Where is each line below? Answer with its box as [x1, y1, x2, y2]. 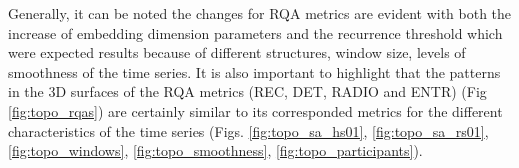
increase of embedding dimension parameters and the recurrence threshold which [8, 22, 503, 43]
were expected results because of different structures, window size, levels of [8, 42, 466, 63]
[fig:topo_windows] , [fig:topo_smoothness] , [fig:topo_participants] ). [8, 140, 423, 161]
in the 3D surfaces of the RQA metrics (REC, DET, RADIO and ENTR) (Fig [8, 81, 487, 102]
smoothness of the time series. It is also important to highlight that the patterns [8, 61, 501, 82]
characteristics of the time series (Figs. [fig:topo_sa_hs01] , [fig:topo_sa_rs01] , [8, 120, 489, 141]
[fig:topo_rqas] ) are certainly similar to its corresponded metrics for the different [8, 100, 503, 121]
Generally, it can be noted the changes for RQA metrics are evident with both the [8, 3, 512, 23]
